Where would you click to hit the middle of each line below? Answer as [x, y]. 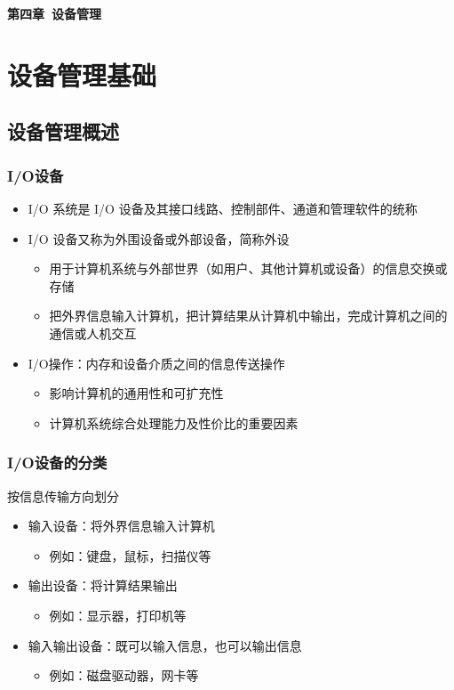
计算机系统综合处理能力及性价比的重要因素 [174, 422]
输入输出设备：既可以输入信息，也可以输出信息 [165, 645]
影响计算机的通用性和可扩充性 [136, 393]
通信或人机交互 [93, 333]
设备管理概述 [63, 131]
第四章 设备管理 [55, 13]
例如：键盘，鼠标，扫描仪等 [130, 555]
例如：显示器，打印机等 [118, 615]
